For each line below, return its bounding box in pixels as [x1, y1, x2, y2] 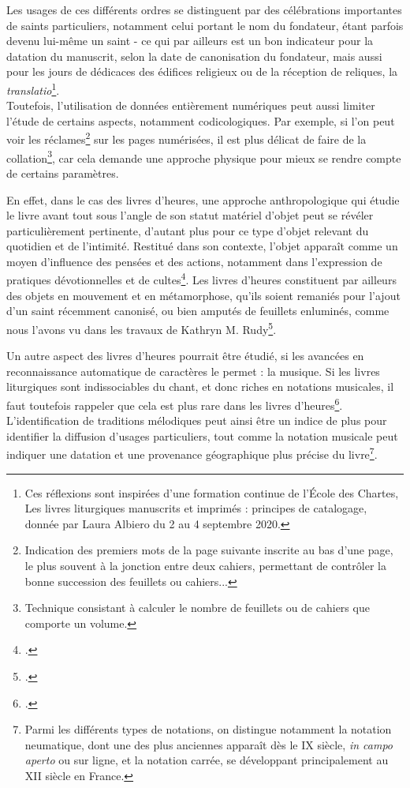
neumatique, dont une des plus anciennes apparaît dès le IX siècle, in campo [24, 736, 393, 752]
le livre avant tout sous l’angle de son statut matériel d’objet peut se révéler [6, 207, 374, 223]
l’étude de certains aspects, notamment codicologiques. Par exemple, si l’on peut [6, 112, 395, 129]
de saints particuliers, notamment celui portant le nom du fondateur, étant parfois [6, 17, 404, 33]
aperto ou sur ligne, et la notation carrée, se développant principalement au [24, 752, 389, 768]
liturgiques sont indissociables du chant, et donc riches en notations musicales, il [6, 378, 394, 395]
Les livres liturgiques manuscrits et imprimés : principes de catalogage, [24, 500, 367, 516]
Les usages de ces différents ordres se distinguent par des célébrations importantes [6, 2, 402, 17]
